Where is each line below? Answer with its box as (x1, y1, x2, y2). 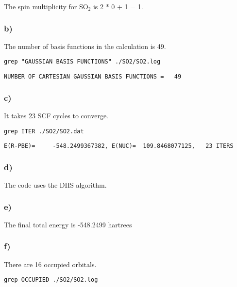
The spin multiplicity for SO (4, 1, 88, 11)
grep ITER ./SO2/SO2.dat (4, 128, 84, 135)
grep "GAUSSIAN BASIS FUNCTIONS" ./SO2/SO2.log (4, 58, 161, 65)
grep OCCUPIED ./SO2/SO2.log (4, 276, 98, 284)
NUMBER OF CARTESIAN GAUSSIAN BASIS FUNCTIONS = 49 (4, 73, 182, 80)
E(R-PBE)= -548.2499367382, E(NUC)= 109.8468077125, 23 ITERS (4, 143, 234, 150)
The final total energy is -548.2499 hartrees (4, 219, 132, 229)
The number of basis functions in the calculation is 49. (4, 41, 166, 51)
